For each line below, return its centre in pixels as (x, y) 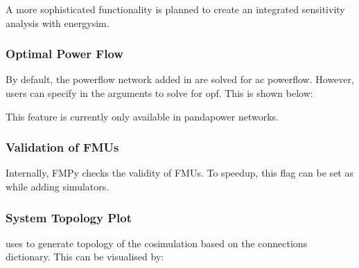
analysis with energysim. (58, 23)
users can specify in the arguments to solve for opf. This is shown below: (159, 93)
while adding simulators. (58, 186)
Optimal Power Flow (64, 54)
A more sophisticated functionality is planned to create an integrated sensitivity (175, 9)
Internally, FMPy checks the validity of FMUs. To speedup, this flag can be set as (179, 173)
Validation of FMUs (62, 147)
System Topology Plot (69, 217)
